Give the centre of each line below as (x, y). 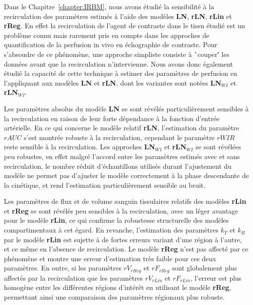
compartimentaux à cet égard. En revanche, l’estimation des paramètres (111, 230)
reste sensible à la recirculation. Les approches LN (79, 147)
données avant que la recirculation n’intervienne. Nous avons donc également (118, 63)
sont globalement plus (204, 268)
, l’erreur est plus (216, 278)
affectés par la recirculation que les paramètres (74, 278)
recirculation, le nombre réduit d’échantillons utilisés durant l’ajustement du (118, 166)
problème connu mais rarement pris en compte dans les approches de (107, 35)
